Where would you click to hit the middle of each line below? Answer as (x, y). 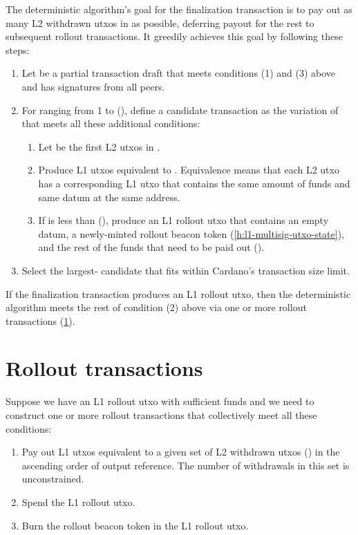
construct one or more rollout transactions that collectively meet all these (161, 415)
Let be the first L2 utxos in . (99, 146)
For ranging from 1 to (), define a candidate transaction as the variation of (180, 110)
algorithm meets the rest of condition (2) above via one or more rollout (156, 307)
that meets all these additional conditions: (111, 123)
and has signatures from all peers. (93, 86)
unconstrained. (53, 479)
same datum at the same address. (109, 197)
